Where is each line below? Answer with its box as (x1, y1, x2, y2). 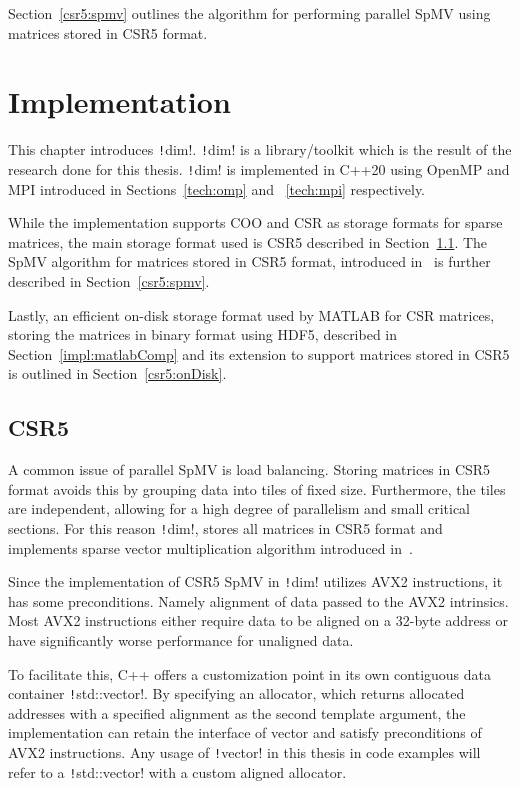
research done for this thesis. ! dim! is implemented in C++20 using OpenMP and (8, 158, 510, 179)
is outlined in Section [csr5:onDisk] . (8, 363, 227, 384)
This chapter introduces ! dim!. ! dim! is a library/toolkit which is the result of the (8, 139, 512, 160)
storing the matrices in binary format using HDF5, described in (8, 324, 398, 345)
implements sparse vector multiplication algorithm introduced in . (8, 537, 413, 558)
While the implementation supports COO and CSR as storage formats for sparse (8, 212, 503, 233)
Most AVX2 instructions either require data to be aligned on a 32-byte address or (8, 610, 508, 631)
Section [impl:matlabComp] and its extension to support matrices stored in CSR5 (8, 343, 510, 364)
